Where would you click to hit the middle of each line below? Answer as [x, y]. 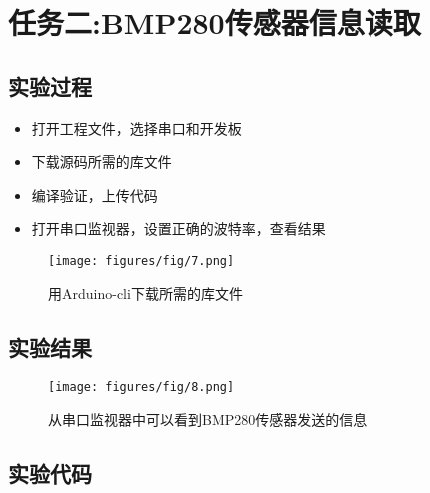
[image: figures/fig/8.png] [141, 387]
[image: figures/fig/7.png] [141, 260]
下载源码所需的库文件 [101, 161]
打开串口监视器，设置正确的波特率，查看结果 [178, 228]
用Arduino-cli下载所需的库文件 [145, 292]
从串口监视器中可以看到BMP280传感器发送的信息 [208, 419]
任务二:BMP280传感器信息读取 [214, 22]
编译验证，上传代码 [94, 194]
